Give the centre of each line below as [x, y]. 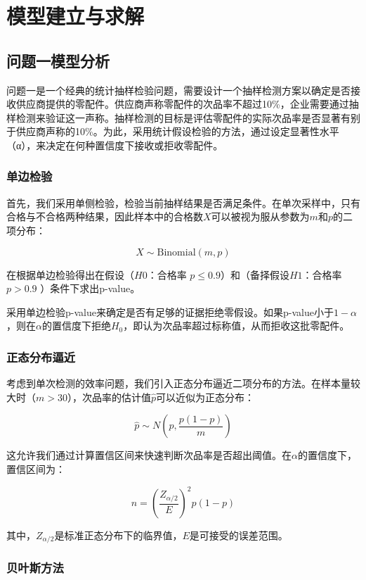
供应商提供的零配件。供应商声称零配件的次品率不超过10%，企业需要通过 [182, 104]
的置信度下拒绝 [76, 326]
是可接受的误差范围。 [238, 535]
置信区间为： [36, 468]
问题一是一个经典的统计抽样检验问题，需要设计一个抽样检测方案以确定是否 [178, 90]
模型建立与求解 [76, 16]
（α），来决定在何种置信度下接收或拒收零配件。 [115, 145]
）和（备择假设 [255, 274]
